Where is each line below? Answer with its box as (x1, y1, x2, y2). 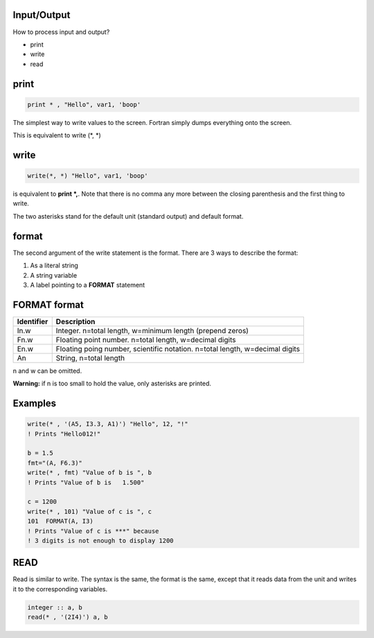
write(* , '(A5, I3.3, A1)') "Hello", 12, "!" (27, 420, 188, 428)
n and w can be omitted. (12, 367, 82, 375)
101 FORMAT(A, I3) (27, 517, 93, 526)
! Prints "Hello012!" (27, 430, 101, 437)
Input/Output (12, 9, 71, 21)
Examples (12, 398, 57, 410)
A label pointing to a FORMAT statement (30, 280, 145, 289)
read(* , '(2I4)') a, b (27, 613, 109, 621)
